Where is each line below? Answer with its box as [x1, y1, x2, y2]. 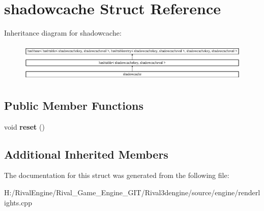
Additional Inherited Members [4, 146, 168, 162]
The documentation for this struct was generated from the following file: [4, 170, 229, 180]
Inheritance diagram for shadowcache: [4, 27, 122, 38]
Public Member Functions [4, 97, 143, 113]
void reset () [4, 121, 45, 132]
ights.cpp [4, 197, 32, 207]
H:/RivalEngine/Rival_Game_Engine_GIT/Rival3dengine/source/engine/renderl [4, 187, 260, 197]
